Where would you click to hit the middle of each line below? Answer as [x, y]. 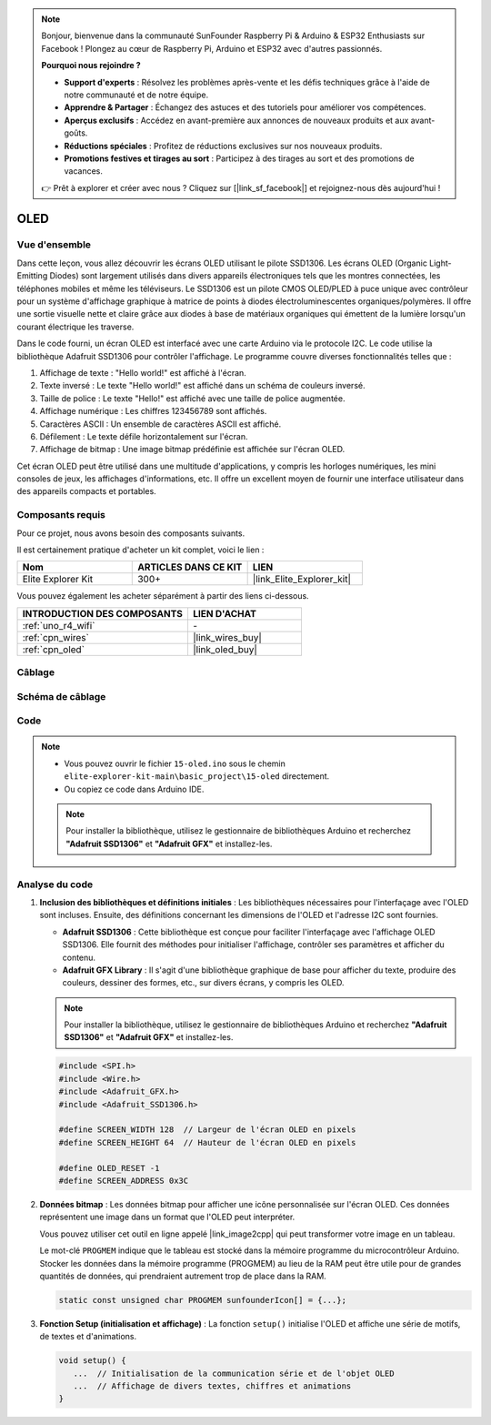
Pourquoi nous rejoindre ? [91, 66]
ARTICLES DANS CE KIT [190, 567]
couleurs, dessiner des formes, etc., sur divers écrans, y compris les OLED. [203, 983]
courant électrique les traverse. [75, 327]
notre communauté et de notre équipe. [136, 95]
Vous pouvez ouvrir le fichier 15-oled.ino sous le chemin [175, 763]
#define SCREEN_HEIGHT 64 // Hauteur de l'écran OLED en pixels [207, 1142]
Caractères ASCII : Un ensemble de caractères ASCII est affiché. [160, 424]
